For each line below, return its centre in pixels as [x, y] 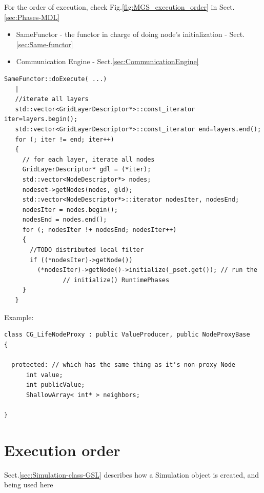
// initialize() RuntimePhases [116, 280]
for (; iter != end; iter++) [65, 139]
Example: [19, 317]
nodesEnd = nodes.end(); [65, 220]
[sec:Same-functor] [45, 44]
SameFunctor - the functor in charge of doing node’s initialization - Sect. [130, 34]
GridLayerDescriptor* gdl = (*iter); [87, 170]
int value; [44, 375]
